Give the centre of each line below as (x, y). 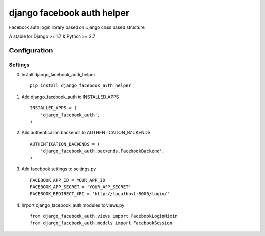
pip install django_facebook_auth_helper (80, 86)
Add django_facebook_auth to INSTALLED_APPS (70, 97)
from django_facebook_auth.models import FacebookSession (101, 223)
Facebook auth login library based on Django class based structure (77, 27)
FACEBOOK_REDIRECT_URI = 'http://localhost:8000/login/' (100, 194)
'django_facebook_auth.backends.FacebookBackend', (102, 151)
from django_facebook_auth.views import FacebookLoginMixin (104, 216)
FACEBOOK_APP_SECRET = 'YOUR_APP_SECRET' (80, 187)
